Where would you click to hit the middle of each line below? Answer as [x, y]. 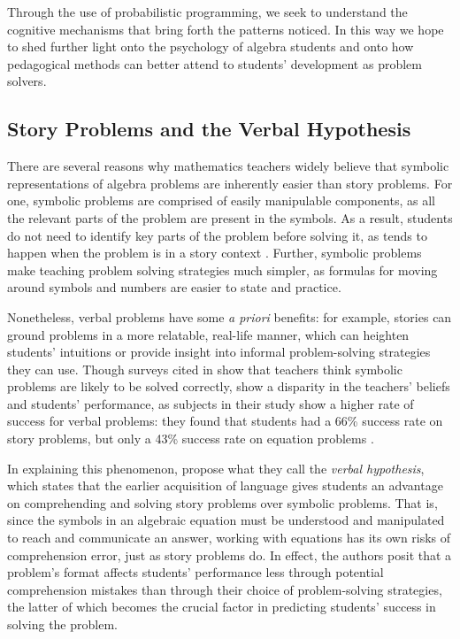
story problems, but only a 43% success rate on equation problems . [191, 439]
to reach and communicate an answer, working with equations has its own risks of [229, 538]
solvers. [27, 81]
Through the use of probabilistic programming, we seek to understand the [207, 12]
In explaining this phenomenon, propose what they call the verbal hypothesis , [216, 468]
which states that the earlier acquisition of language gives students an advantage [225, 485]
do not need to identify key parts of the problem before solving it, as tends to [217, 235]
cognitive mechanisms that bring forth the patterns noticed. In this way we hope [226, 29]
